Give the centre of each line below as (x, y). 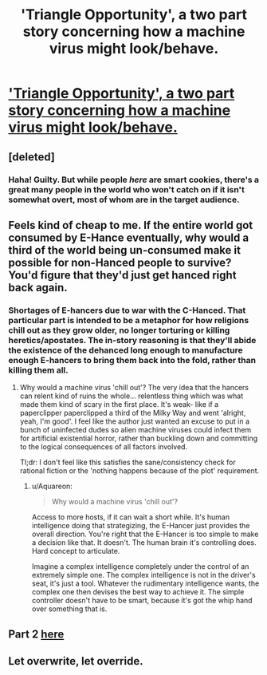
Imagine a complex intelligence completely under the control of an (140, 566)
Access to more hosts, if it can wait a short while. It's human (130, 517)
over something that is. (69, 609)
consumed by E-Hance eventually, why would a (129, 237)
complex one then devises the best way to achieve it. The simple (138, 592)
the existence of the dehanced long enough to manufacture (126, 350)
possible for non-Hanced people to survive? (120, 262)
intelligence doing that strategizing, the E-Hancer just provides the (141, 526)
